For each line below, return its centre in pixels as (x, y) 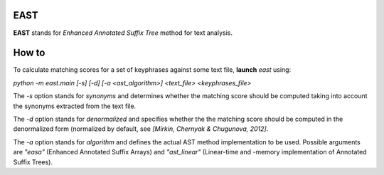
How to (29, 53)
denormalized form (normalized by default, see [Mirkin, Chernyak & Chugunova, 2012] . (141, 129)
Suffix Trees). (33, 162)
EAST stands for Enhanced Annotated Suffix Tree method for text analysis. (123, 33)
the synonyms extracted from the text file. (75, 106)
